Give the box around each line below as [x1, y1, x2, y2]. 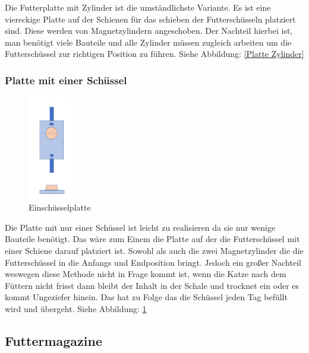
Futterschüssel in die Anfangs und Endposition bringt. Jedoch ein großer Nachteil [5, 256, 301, 268]
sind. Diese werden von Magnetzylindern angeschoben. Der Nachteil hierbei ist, [5, 24, 293, 37]
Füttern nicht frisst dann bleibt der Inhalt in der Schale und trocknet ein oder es [5, 279, 299, 291]
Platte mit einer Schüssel [5, 72, 127, 87]
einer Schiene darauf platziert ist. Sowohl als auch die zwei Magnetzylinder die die [5, 244, 304, 256]
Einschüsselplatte [29, 201, 91, 214]
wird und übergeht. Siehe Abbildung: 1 [5, 302, 147, 314]
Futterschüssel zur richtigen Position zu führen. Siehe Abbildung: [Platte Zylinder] [5, 47, 304, 60]
